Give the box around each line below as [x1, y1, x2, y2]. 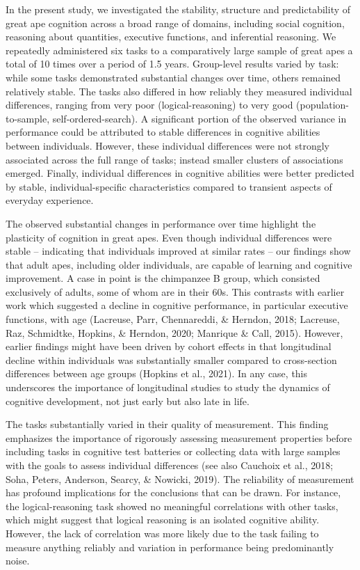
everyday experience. [6, 193, 94, 207]
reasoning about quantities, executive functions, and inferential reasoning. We [6, 29, 336, 44]
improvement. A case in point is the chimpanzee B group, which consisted [6, 271, 320, 285]
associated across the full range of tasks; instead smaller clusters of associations [6, 152, 343, 166]
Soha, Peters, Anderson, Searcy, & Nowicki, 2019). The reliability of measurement [6, 471, 354, 486]
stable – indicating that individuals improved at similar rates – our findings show [6, 244, 351, 258]
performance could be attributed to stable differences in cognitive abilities [6, 125, 320, 139]
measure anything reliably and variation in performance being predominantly [6, 539, 334, 554]
